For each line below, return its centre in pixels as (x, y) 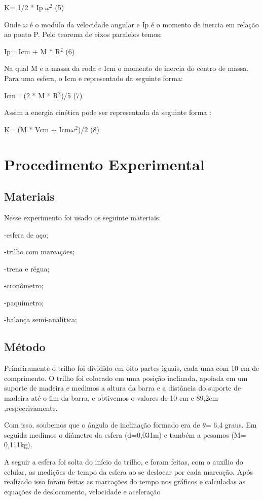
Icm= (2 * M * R (31, 95)
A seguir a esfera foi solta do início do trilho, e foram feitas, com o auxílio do (124, 462)
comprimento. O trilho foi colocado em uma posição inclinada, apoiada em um (126, 378)
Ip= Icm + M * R (32, 51)
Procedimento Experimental (104, 164)
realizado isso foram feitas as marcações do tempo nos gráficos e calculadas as (125, 482)
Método (25, 347)
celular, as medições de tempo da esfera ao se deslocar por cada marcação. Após (128, 471)
